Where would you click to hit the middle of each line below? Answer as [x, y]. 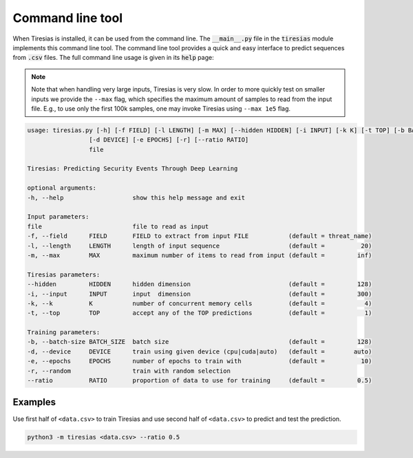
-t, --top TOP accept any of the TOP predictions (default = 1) [200, 313]
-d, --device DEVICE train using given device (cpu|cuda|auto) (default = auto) [200, 351]
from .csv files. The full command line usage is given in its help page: [113, 58]
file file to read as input [118, 226]
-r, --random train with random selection [129, 371]
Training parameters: [64, 332]
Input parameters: [58, 217]
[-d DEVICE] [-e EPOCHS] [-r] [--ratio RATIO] [169, 140]
